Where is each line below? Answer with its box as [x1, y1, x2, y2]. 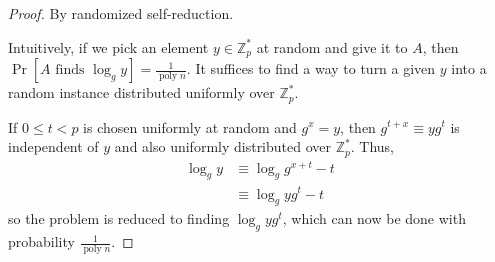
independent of [8, 136, 99, 157]
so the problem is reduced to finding [8, 208, 230, 229]
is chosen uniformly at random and [83, 116, 297, 137]
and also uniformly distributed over [114, 136, 331, 157]
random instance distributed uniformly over [8, 82, 275, 103]
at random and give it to [256, 36, 408, 57]
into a [451, 58, 487, 79]
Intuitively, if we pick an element [8, 36, 209, 57]
